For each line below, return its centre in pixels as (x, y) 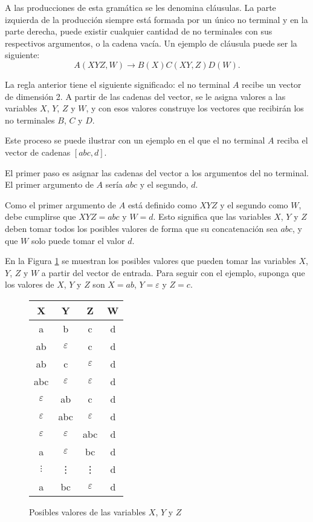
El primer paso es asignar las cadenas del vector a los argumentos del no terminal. (157, 172)
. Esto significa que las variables (212, 216)
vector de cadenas (38, 152)
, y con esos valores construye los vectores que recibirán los (195, 108)
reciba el (292, 140)
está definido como (162, 204)
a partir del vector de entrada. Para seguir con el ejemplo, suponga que (173, 272)
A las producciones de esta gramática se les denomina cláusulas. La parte (140, 7)
